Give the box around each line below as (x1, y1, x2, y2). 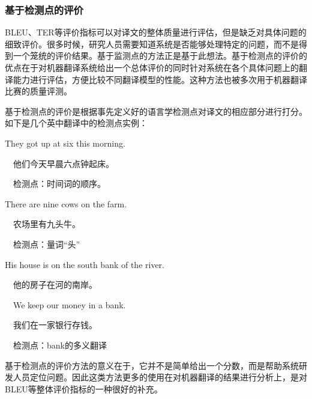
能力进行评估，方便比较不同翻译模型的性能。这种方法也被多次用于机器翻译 (13, 73, 307, 85)
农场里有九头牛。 (13, 218, 80, 230)
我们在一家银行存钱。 (13, 318, 97, 331)
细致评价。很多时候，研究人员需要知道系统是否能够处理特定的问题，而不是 (5, 37, 299, 50)
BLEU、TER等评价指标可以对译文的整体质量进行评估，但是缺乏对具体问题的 (5, 26, 307, 38)
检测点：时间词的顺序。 (13, 177, 106, 190)
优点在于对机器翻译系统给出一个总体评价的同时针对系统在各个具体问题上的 (5, 61, 299, 73)
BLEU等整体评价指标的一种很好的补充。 (5, 382, 163, 395)
